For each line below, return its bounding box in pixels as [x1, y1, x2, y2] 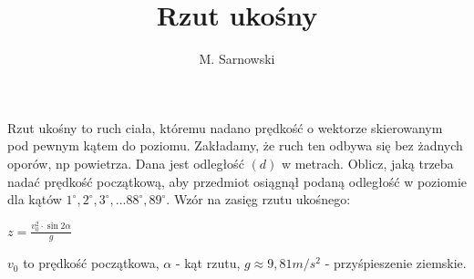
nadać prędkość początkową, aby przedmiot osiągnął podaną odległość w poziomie [7, 171, 467, 191]
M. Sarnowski [199, 49, 275, 68]
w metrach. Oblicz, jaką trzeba [281, 153, 454, 172]
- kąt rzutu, [175, 253, 241, 273]
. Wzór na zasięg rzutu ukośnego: [166, 190, 351, 209]
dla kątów [7, 190, 62, 209]
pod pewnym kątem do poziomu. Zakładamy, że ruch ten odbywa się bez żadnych [7, 136, 463, 155]
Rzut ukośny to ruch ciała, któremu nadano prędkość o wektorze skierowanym [7, 118, 443, 137]
